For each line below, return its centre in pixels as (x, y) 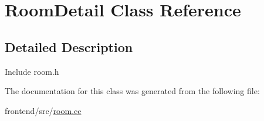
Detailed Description (69, 46)
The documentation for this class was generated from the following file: (132, 91)
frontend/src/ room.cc (43, 110)
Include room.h (32, 71)
